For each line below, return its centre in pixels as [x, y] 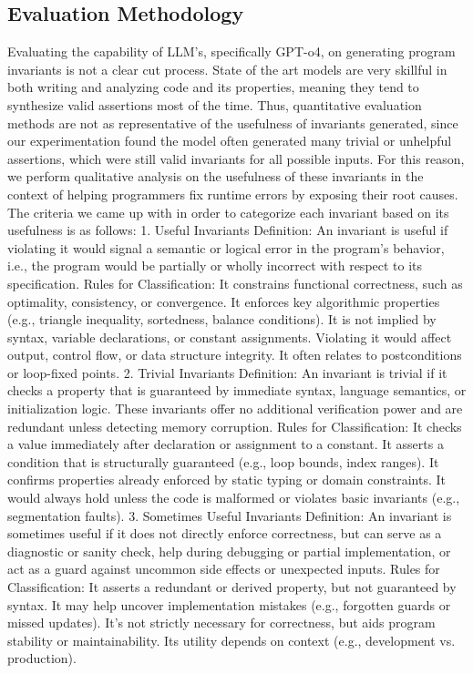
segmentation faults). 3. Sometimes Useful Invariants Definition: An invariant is [230, 515]
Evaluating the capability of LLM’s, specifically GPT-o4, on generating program [231, 51]
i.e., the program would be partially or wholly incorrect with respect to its [215, 266]
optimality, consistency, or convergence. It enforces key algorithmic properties [224, 301]
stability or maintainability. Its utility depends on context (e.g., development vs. [231, 640]
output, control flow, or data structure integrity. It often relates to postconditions [235, 355]
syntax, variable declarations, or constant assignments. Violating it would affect [230, 337]
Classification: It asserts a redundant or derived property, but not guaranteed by [232, 587]
